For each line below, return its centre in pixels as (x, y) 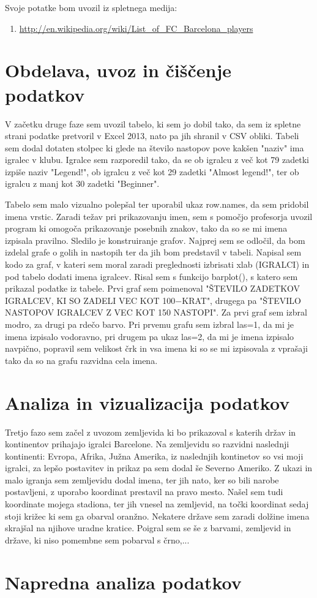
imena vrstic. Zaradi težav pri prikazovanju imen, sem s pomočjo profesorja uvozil (159, 216)
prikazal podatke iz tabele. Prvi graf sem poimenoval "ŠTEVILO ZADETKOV (153, 288)
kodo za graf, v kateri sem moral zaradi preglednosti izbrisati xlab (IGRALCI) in (157, 264)
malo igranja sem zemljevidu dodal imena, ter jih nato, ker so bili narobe (142, 479)
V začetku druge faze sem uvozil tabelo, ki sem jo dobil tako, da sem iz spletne (153, 123)
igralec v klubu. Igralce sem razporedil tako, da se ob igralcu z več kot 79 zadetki (157, 160)
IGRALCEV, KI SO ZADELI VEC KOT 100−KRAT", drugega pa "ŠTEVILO (153, 300)
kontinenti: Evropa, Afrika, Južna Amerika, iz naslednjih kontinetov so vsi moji (154, 456)
